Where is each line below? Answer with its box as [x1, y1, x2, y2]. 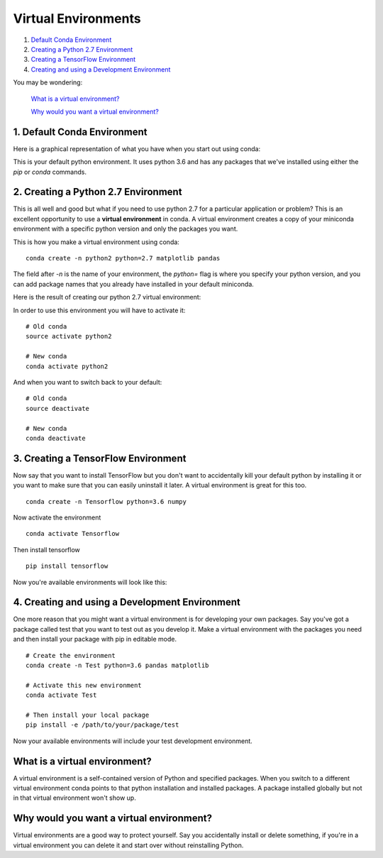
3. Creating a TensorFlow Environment [13, 452, 187, 464]
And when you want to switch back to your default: [13, 378, 162, 386]
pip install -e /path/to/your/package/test [26, 721, 179, 729]
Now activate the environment [13, 513, 101, 522]
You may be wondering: [13, 78, 83, 87]
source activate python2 [26, 332, 112, 341]
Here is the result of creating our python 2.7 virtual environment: [13, 293, 201, 302]
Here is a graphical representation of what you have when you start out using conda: [13, 144, 261, 153]
